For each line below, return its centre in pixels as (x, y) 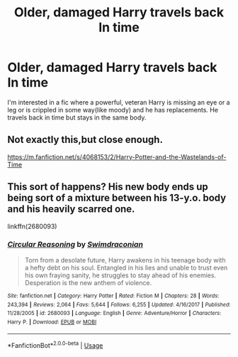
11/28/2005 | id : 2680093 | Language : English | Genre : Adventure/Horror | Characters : (114, 314)
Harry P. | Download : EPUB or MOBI (52, 322)
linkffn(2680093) (32, 226)
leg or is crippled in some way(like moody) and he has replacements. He (113, 110)
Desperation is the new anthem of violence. (88, 282)
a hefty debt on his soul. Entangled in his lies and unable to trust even (126, 267)
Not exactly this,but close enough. (85, 140)
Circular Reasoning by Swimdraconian (75, 245)
